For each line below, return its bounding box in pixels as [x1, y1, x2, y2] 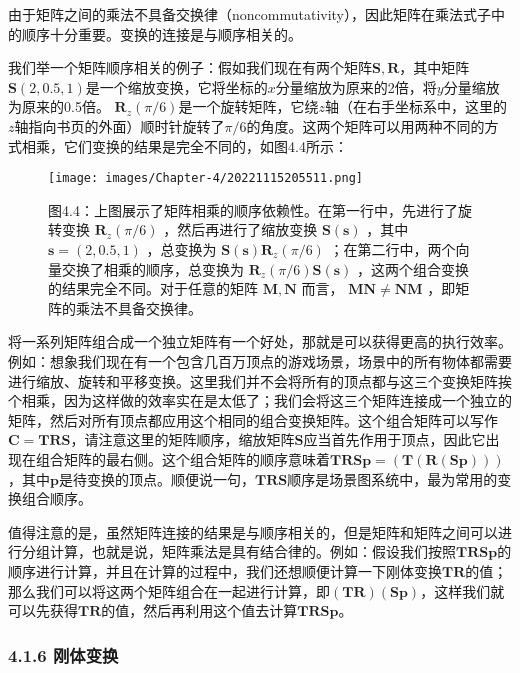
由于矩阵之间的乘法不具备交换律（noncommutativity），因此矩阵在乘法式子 [8, 4, 492, 24]
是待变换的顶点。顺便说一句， [58, 468, 255, 489]
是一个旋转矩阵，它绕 [178, 96, 319, 117]
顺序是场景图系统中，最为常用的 [287, 468, 498, 489]
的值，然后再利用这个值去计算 [101, 600, 298, 621]
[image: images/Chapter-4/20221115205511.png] [48, 171, 363, 186]
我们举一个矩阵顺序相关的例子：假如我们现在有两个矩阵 [8, 57, 372, 78]
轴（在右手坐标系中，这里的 [324, 96, 507, 117]
